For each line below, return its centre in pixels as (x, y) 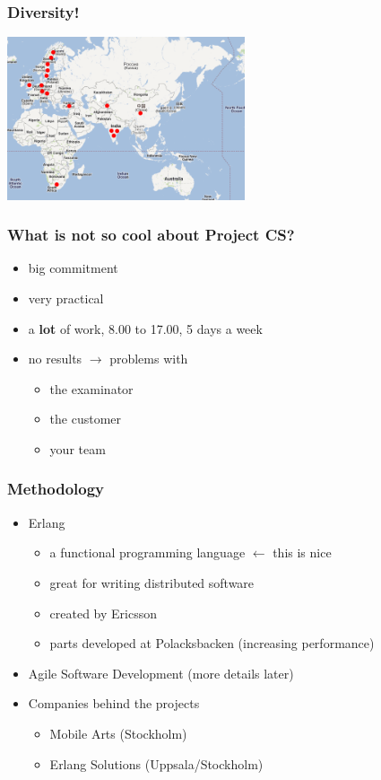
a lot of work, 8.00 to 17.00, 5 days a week (145, 328)
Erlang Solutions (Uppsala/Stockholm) (156, 763)
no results (55, 359)
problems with (149, 359)
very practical (66, 298)
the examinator (91, 388)
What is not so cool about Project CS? (151, 235)
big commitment (73, 268)
